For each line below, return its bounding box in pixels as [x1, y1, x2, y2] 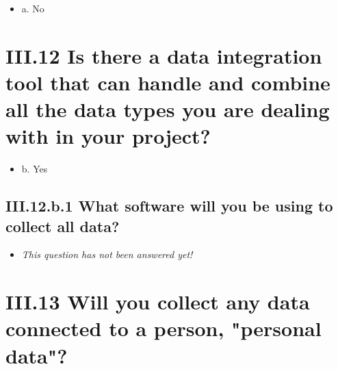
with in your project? [5, 122, 211, 150]
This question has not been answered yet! [21, 247, 193, 262]
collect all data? [5, 215, 120, 236]
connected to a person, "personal [5, 314, 322, 342]
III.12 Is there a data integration [5, 41, 322, 69]
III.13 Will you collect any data [5, 288, 310, 316]
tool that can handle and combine [5, 68, 330, 96]
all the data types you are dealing [5, 95, 330, 123]
